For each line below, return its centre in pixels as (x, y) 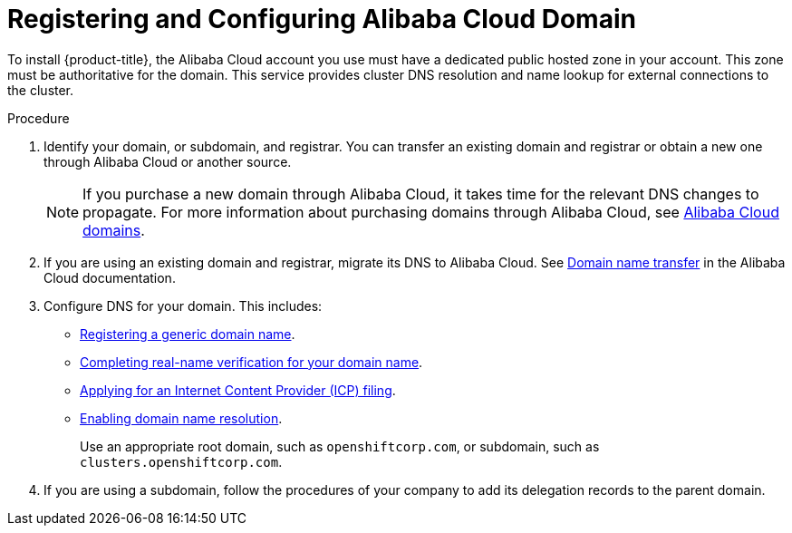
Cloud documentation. (110, 277)
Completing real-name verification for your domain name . (251, 362)
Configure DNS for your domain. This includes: (183, 305)
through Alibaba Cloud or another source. (168, 161)
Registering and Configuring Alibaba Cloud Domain (322, 19)
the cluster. (41, 90)
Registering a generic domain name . (188, 334)
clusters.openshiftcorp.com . (181, 461)
